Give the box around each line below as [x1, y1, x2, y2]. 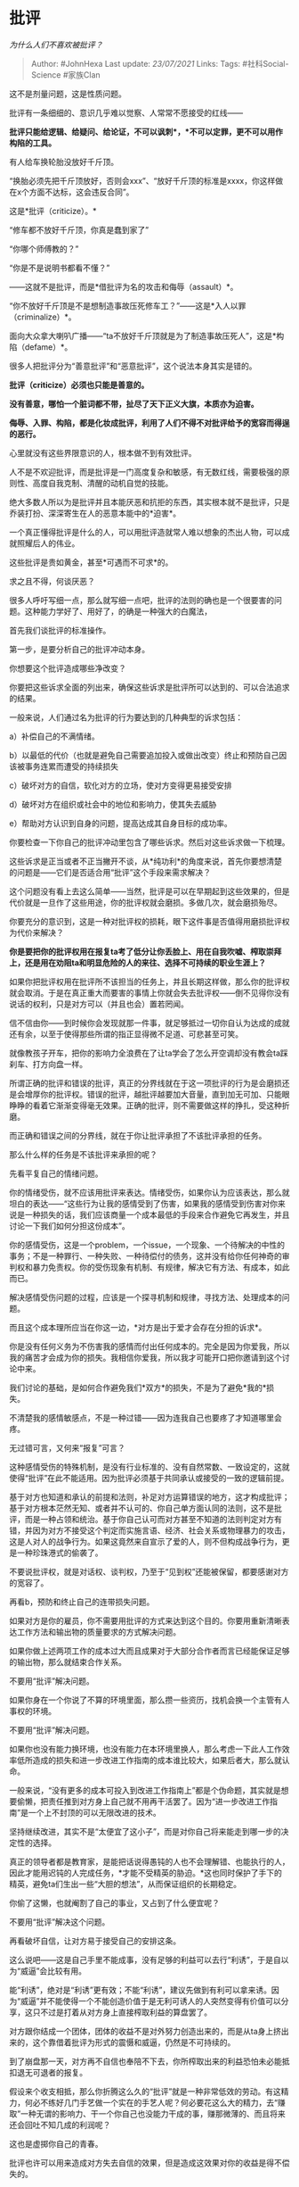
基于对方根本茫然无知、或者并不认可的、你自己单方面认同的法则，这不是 [9, 1503, 274, 1513]
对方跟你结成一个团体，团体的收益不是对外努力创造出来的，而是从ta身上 [9, 2025, 274, 2036]
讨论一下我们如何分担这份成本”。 [9, 1220, 131, 1231]
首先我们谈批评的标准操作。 [9, 625, 111, 635]
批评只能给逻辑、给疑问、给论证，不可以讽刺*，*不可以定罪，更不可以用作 [9, 126, 283, 137]
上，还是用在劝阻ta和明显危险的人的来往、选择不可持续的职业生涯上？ [9, 957, 267, 968]
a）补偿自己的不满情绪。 [9, 731, 100, 741]
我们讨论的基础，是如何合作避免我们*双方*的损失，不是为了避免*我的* [9, 1382, 267, 1393]
